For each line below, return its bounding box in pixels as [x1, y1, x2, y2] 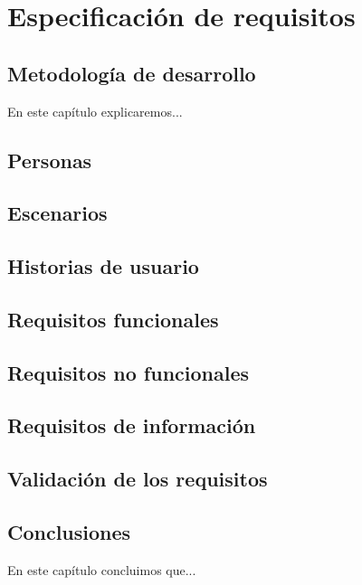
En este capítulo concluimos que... [7, 560, 196, 579]
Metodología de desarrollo [7, 59, 256, 87]
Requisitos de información [7, 411, 256, 439]
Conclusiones [7, 518, 131, 546]
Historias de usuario [7, 252, 199, 280]
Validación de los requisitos [7, 465, 268, 493]
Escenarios [7, 199, 108, 227]
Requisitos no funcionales [7, 358, 250, 386]
